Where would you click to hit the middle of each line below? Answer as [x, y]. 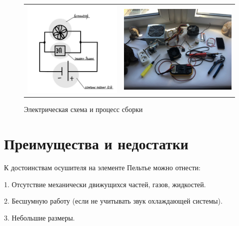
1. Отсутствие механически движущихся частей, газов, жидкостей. [105, 184]
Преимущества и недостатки [96, 144]
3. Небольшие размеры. [40, 217]
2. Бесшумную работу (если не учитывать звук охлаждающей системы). [113, 201]
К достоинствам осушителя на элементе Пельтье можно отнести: [102, 168]
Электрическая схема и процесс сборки [83, 109]
